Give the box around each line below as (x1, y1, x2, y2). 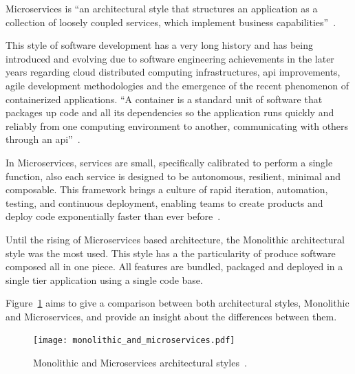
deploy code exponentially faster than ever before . (6, 209, 221, 223)
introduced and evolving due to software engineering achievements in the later (6, 51, 334, 65)
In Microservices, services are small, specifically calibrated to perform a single (6, 155, 333, 169)
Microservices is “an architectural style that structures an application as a (6, 1, 318, 15)
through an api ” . (6, 132, 80, 146)
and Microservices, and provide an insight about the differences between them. (6, 309, 337, 323)
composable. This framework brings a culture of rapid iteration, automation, (6, 182, 328, 197)
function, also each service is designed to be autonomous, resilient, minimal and (6, 168, 341, 183)
